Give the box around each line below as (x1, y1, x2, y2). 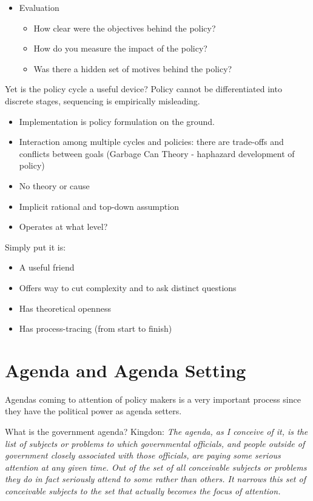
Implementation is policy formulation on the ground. (19, 115, 215, 127)
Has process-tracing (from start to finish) (19, 322, 172, 335)
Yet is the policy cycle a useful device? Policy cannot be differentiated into (5, 82, 282, 95)
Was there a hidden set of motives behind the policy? (33, 62, 232, 75)
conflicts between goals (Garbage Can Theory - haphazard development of (19, 147, 295, 160)
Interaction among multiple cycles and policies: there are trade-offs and (19, 135, 284, 148)
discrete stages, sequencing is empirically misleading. (5, 94, 200, 107)
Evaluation (19, 1, 59, 13)
